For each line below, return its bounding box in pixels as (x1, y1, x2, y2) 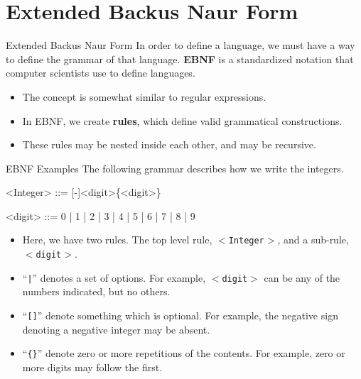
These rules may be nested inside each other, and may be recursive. (22, 137, 316, 152)
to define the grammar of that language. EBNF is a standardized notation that (6, 51, 354, 66)
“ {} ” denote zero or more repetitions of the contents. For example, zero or (22, 346, 345, 361)
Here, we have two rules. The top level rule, (22, 232, 212, 247)
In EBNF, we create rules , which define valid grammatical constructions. (22, 113, 343, 128)
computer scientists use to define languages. (6, 65, 195, 80)
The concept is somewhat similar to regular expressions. (22, 89, 266, 104)
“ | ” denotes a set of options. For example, (22, 270, 206, 285)
